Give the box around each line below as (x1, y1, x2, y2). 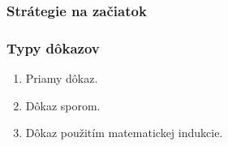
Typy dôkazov (6, 37, 100, 58)
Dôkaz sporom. (25, 97, 101, 114)
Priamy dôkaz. (25, 70, 98, 87)
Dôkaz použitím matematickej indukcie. (25, 124, 223, 141)
